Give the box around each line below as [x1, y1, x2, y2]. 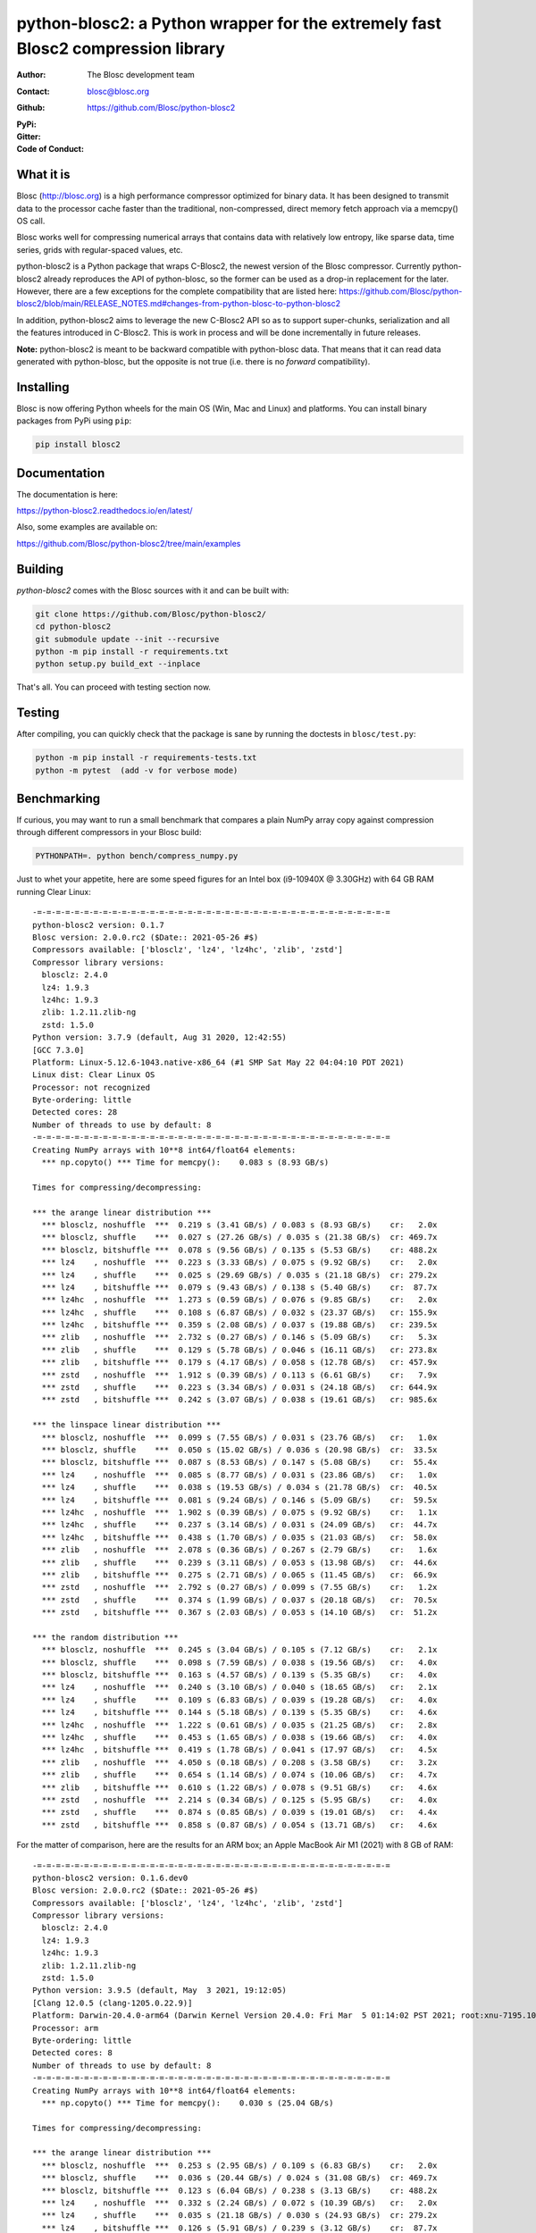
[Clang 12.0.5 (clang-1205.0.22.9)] [32, 1997, 193, 2008]
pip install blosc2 [35, 439, 121, 450]
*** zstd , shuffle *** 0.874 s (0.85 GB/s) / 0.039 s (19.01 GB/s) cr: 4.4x [41, 1807, 438, 1818]
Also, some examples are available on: [16, 522, 158, 532]
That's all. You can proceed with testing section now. [16, 682, 212, 692]
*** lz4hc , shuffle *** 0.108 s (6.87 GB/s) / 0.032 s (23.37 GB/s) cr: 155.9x [41, 1307, 438, 1317]
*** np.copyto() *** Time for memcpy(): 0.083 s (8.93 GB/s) [41, 1158, 330, 1167]
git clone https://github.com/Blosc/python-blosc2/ [35, 608, 267, 619]
